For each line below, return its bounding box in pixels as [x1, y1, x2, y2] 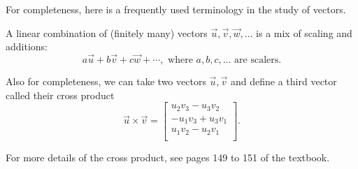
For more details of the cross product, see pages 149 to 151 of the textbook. [6, 149, 330, 164]
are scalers [234, 55, 279, 65]
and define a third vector [231, 74, 337, 88]
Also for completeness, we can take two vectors [6, 74, 206, 88]
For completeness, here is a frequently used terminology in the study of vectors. [6, 2, 346, 16]
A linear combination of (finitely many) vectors [6, 25, 208, 40]
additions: [6, 39, 48, 54]
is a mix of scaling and [256, 25, 352, 40]
